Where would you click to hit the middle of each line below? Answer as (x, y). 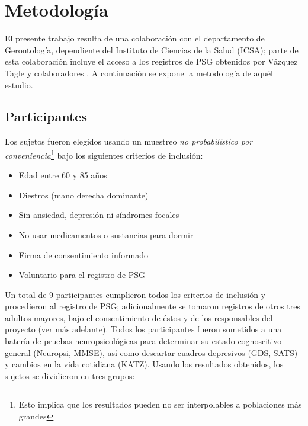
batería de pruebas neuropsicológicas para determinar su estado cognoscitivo (143, 341)
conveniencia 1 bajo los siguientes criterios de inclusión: (104, 154)
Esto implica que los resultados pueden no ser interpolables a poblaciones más (160, 404)
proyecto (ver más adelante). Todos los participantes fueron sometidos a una (143, 329)
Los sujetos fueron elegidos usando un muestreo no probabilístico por (129, 141)
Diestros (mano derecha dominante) (84, 195)
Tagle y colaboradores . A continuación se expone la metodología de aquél (139, 73)
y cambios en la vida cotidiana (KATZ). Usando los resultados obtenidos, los (144, 364)
